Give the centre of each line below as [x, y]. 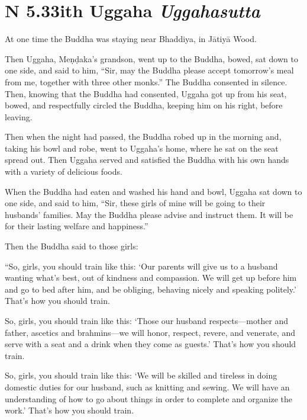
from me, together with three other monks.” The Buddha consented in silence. [146, 81]
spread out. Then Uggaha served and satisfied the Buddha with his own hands [147, 160]
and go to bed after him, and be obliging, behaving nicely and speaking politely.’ [151, 289]
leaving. [19, 116]
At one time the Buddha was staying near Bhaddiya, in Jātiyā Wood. [131, 39]
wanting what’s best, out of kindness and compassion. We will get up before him [151, 278]
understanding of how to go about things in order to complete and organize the [149, 398]
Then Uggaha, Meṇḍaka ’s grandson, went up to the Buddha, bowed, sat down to [151, 58]
